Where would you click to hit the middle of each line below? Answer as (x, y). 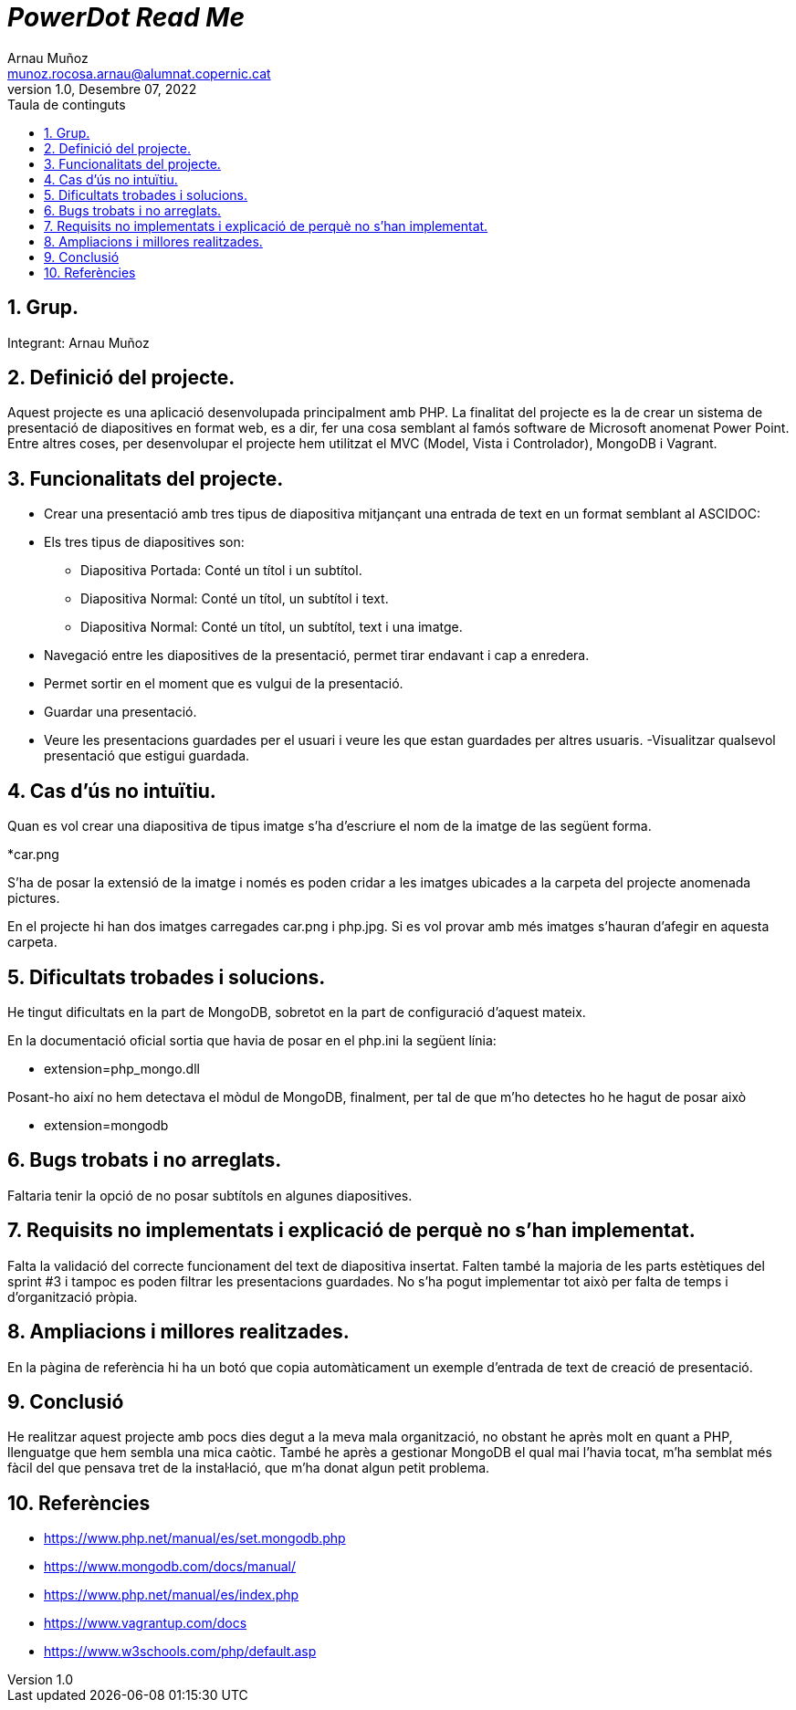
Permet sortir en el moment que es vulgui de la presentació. (224, 684)
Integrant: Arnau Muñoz (79, 342)
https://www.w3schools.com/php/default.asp (180, 1652)
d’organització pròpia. (73, 1296)
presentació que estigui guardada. (147, 756)
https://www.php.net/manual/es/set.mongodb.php (195, 1538)
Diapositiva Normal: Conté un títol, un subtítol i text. (235, 599)
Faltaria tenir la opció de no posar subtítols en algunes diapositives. (210, 1195)
